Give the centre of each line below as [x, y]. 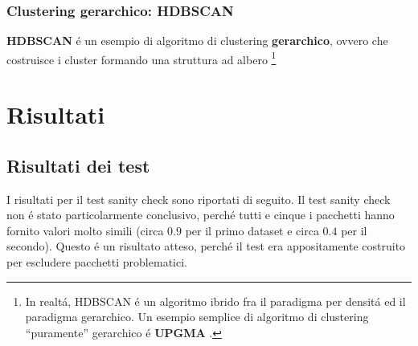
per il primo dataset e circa [252, 230]
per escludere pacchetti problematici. [97, 262]
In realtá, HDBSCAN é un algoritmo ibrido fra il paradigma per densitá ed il [215, 301]
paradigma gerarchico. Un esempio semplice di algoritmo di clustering [197, 317]
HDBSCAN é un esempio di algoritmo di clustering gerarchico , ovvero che [197, 41]
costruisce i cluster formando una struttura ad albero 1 [141, 58]
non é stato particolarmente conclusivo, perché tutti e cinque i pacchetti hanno [201, 215]
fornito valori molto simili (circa [85, 230]
